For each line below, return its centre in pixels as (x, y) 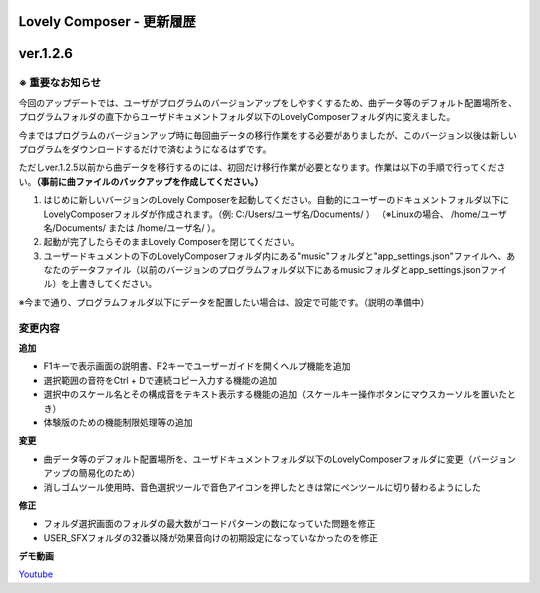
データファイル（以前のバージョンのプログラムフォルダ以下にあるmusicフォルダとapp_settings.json (275, 270)
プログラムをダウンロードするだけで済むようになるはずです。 (145, 149)
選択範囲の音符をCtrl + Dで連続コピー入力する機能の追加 (160, 380)
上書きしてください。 (113, 284)
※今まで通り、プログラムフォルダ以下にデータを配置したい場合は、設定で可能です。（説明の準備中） (224, 302)
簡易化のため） (109, 473)
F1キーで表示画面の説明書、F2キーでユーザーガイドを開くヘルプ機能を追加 (197, 366)
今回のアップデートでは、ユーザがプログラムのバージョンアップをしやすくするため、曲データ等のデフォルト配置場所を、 (267, 102)
